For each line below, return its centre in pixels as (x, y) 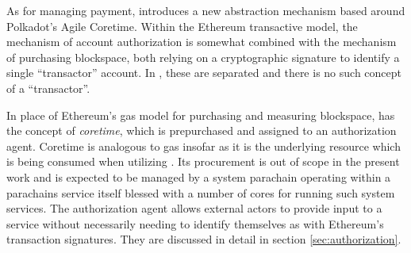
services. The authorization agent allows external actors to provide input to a (194, 208)
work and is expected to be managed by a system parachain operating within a (199, 176)
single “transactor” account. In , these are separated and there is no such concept (204, 73)
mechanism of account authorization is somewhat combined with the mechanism (202, 42)
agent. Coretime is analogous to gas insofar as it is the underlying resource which (204, 146)
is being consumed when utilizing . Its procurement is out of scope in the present (203, 161)
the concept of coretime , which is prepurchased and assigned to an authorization (202, 130)
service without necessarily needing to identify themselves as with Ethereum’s (195, 223)
